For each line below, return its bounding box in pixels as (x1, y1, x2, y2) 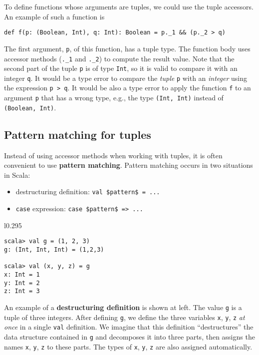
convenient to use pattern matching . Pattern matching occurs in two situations (4, 160, 253, 170)
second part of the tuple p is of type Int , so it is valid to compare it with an (4, 63, 238, 73)
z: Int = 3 (4, 288, 40, 295)
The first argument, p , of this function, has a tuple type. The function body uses (4, 43, 251, 53)
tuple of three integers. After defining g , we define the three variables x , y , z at (4, 312, 245, 322)
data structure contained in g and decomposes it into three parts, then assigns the (4, 331, 255, 342)
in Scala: (4, 169, 30, 180)
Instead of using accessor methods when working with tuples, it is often (4, 150, 223, 160)
